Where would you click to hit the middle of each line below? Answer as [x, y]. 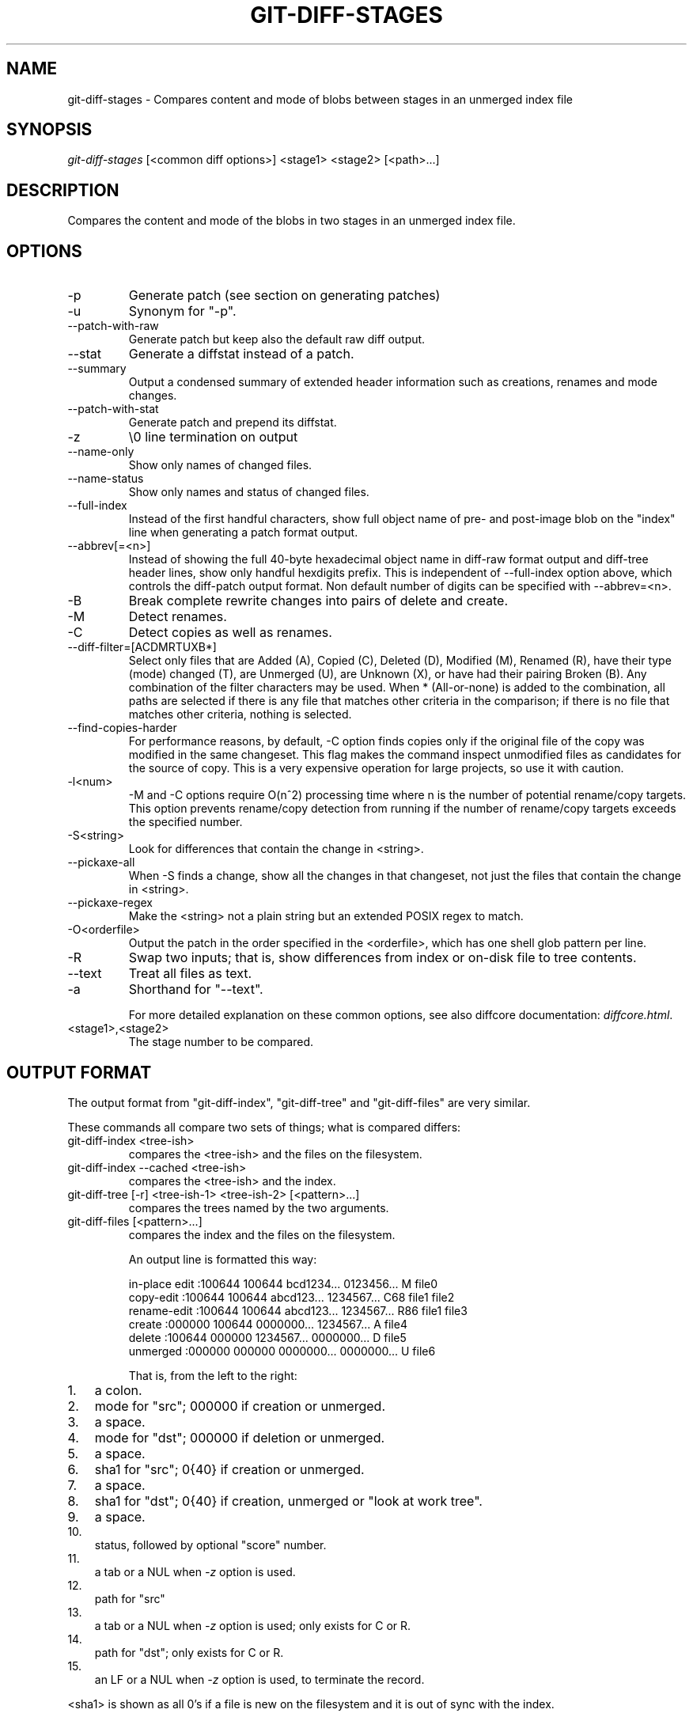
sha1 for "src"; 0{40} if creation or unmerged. [229, 1469]
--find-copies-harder [122, 728]
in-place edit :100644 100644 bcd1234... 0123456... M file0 [283, 1283]
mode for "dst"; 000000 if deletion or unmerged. [240, 1437]
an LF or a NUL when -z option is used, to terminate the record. [259, 1679]
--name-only [101, 452]
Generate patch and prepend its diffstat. [233, 423]
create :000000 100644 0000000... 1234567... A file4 [268, 1324]
